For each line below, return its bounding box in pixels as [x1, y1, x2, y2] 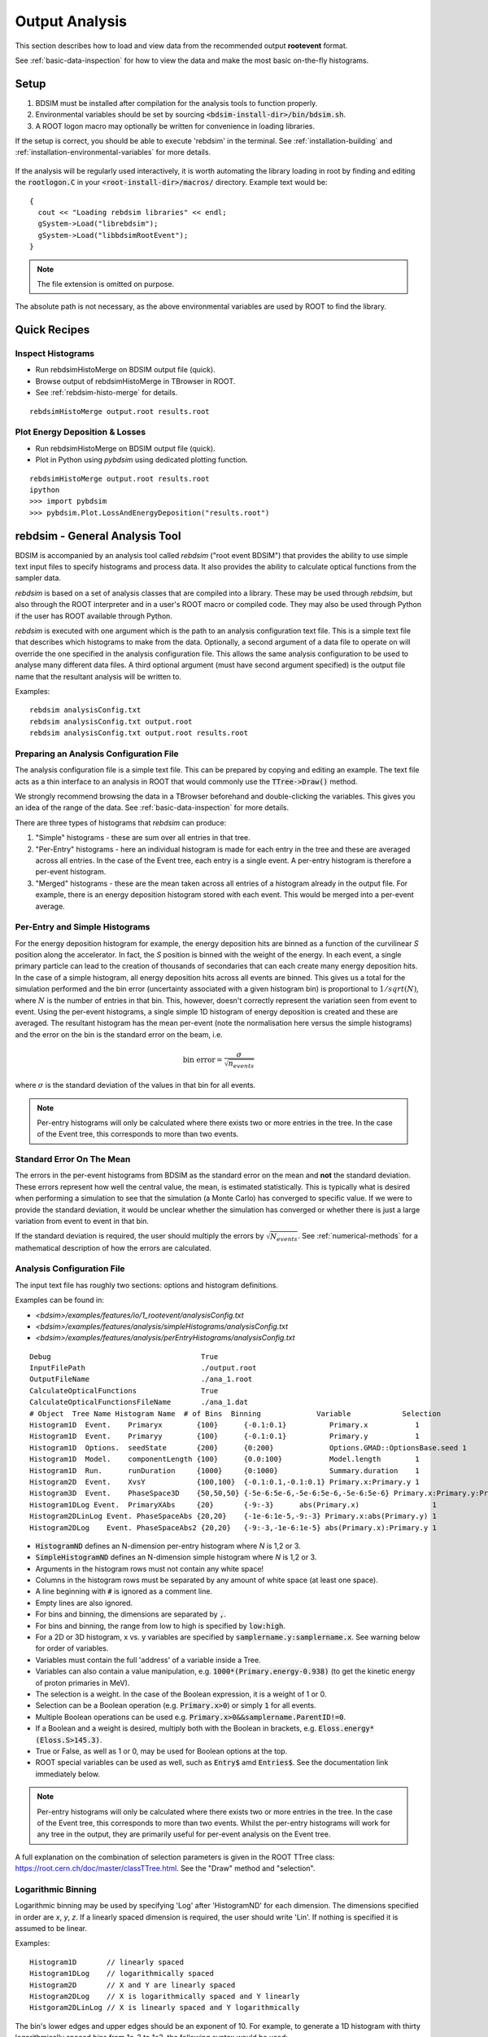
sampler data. [15, 573, 61, 583]
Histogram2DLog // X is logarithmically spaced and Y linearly [29, 1991, 300, 2000]
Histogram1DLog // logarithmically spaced [29, 1969, 215, 1978]
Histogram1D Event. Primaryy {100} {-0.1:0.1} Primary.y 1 [29, 1432, 420, 1441]
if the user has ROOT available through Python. [15, 611, 172, 621]
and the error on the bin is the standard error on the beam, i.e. [15, 1029, 223, 1039]
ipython [29, 485, 60, 495]
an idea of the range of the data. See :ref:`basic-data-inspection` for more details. [15, 803, 289, 812]
